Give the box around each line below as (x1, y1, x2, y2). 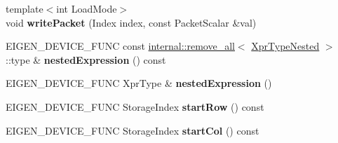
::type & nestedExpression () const (6, 52, 166, 67)
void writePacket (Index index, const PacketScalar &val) (6, 15, 257, 29)
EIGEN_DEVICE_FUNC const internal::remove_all (6, 39, 235, 53)
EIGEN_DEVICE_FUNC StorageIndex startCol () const (6, 123, 259, 137)
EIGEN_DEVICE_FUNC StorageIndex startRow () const (6, 99, 264, 114)
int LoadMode (56, 1, 117, 15)
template (6, 1, 43, 15)
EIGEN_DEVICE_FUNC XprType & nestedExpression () (6, 76, 272, 90)
